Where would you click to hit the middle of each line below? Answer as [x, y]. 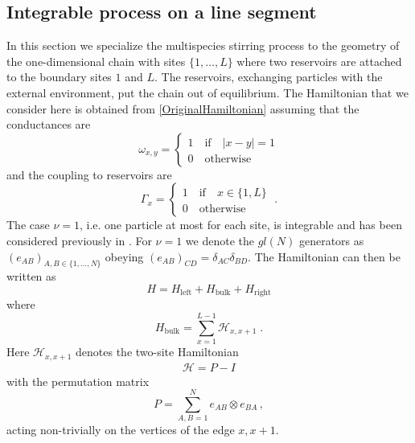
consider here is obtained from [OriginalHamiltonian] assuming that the [183, 108]
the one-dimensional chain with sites [96, 61]
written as [31, 276]
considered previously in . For [79, 240]
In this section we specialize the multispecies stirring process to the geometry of [203, 45]
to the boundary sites [59, 77]
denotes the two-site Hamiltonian [157, 352]
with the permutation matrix [78, 381]
